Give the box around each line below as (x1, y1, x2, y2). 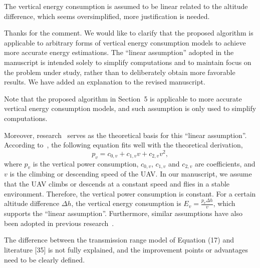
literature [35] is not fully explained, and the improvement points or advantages (4, 244, 248, 255)
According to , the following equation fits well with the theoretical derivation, (4, 139, 243, 150)
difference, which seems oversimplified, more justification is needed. (4, 10, 210, 21)
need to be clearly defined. (4, 254, 85, 264)
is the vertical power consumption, (33, 158, 139, 168)
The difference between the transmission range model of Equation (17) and (4, 234, 234, 245)
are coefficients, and (194, 158, 255, 168)
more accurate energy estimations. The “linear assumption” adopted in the (4, 47, 234, 57)
